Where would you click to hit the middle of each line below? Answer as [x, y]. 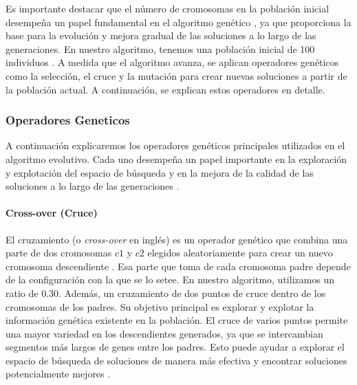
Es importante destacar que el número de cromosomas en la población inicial [167, 8]
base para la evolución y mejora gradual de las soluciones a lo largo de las [161, 35]
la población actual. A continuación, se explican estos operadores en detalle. [165, 89]
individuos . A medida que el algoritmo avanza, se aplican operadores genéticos [172, 62]
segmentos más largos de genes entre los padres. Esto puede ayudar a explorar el [175, 347]
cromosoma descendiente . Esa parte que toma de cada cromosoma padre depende [178, 266]
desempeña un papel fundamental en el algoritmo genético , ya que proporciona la [178, 22]
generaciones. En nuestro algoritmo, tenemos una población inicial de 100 [160, 48]
